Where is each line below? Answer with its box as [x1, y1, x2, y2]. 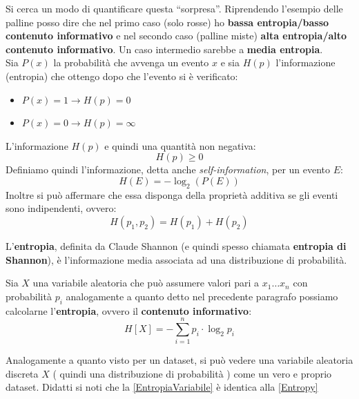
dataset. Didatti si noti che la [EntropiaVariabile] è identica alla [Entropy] [6, 380, 318, 394]
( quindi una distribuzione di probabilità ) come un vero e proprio [52, 366, 332, 380]
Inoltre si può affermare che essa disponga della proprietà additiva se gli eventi [6, 187, 338, 202]
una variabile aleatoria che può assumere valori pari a [32, 275, 260, 290]
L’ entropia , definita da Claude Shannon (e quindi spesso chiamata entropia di [6, 238, 347, 253]
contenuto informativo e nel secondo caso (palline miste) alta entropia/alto [6, 28, 347, 43]
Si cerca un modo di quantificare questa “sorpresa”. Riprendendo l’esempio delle [6, 1, 343, 15]
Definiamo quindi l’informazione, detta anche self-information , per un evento [6, 162, 331, 177]
